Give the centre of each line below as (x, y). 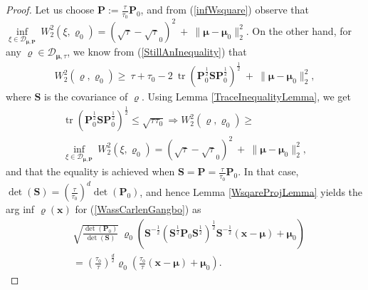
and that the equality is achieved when (90, 171)
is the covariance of (86, 97)
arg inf (20, 209)
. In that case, (268, 171)
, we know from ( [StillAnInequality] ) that (157, 52)
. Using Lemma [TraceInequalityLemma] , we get (246, 97)
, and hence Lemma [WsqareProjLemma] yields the (251, 191)
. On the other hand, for (299, 30)
